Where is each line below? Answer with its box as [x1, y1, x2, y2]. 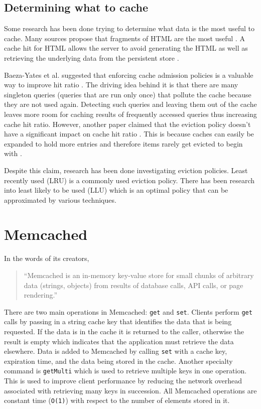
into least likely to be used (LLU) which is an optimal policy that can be [4, 185, 228, 195]
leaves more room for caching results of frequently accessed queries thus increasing [4, 108, 257, 119]
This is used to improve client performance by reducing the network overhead [4, 375, 242, 386]
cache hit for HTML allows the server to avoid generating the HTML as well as [4, 43, 248, 53]
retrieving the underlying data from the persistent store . [4, 52, 179, 63]
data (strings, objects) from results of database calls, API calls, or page [24, 280, 243, 290]
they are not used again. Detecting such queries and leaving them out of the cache [4, 99, 257, 109]
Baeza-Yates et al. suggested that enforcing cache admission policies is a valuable [4, 69, 253, 80]
